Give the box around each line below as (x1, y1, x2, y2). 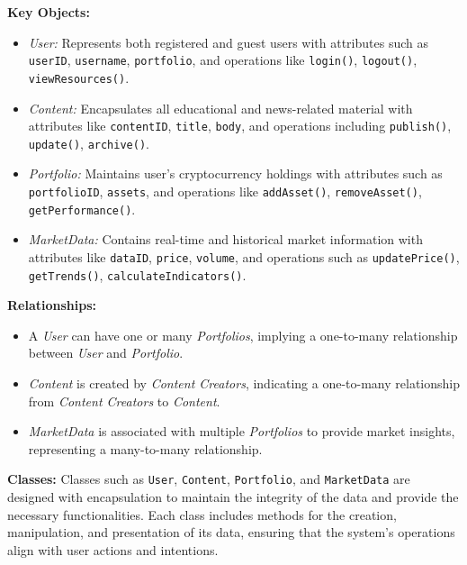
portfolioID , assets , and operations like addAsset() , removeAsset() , (28, 182, 422, 200)
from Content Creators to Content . (28, 391, 220, 410)
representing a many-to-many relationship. (28, 439, 263, 458)
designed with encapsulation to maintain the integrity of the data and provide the (7, 488, 459, 506)
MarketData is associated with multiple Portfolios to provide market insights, (28, 422, 455, 441)
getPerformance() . (28, 199, 136, 218)
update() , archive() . (28, 133, 149, 152)
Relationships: (7, 296, 97, 314)
